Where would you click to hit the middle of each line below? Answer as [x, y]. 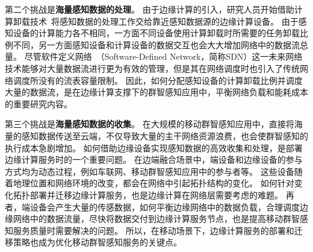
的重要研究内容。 [39, 103]
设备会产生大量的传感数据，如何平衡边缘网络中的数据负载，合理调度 [165, 206]
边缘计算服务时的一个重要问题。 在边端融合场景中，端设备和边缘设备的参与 [154, 159]
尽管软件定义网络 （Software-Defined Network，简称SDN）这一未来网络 [163, 56]
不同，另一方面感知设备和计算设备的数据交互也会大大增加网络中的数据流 [156, 44]
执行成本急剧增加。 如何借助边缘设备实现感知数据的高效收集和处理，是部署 [154, 147]
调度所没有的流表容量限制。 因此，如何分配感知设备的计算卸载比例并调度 [158, 80]
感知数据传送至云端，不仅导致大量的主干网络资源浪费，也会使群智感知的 [165, 135]
